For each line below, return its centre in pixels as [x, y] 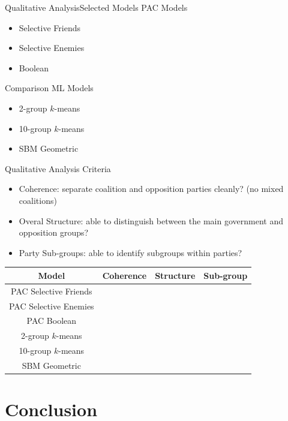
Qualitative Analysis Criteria [58, 168]
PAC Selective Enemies [52, 306]
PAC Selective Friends [52, 291]
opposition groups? [54, 232]
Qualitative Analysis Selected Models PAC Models [96, 7]
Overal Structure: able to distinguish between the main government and [151, 220]
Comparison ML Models [49, 88]
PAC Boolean [52, 321]
